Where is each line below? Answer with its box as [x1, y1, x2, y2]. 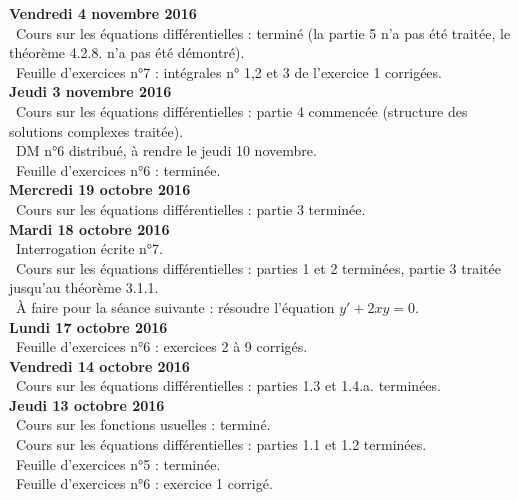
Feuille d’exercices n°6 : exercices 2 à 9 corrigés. [15, 336, 308, 357]
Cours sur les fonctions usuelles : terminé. [15, 414, 271, 435]
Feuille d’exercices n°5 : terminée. [15, 453, 221, 474]
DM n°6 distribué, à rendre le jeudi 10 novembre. [15, 140, 317, 161]
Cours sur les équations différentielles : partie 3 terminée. [15, 198, 366, 219]
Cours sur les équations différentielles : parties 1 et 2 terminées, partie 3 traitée [15, 257, 501, 278]
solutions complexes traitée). [9, 120, 184, 141]
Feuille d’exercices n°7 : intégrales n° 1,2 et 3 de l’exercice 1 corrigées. [15, 61, 442, 82]
